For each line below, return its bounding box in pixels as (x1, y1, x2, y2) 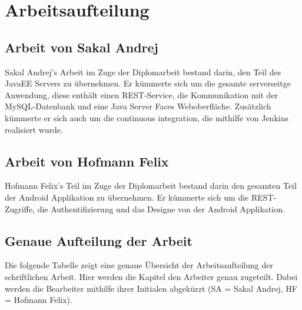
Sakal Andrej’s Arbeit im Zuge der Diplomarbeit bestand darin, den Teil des (5, 65, 281, 78)
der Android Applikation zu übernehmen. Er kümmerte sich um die (5, 191, 249, 203)
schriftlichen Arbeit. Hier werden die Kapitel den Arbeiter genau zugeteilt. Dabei (5, 270, 298, 282)
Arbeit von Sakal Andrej (5, 38, 158, 56)
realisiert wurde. (5, 123, 63, 135)
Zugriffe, (5, 202, 35, 215)
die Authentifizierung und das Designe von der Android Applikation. (37, 202, 285, 215)
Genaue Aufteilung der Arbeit (5, 231, 193, 249)
